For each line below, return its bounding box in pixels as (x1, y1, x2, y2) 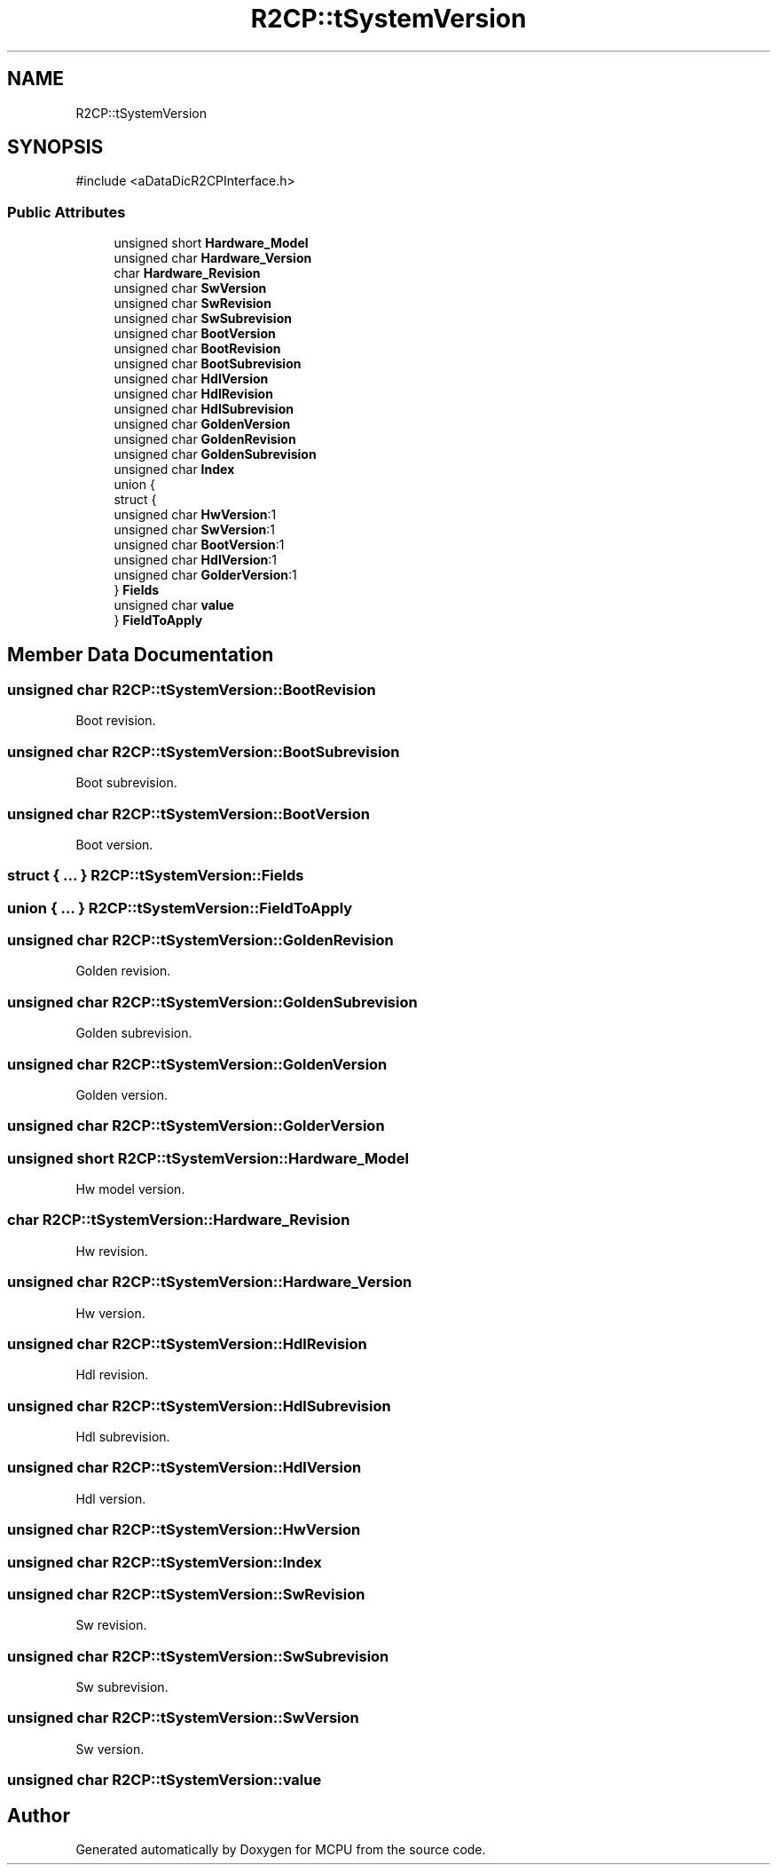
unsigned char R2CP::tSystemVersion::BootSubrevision (7, 742, 400, 761)
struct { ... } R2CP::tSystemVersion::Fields (7, 866, 304, 885)
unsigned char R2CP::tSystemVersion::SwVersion (7, 1709, 359, 1727)
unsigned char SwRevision (114, 296, 271, 312)
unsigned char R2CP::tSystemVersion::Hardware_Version (7, 1273, 412, 1291)
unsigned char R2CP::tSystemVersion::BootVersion (7, 804, 370, 823)
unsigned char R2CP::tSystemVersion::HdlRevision (7, 1334, 367, 1353)
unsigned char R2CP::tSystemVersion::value (7, 1771, 322, 1789)
